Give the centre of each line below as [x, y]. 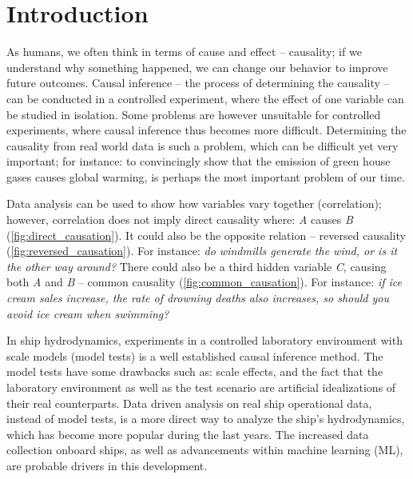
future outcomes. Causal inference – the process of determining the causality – [198, 83]
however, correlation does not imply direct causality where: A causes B [180, 220]
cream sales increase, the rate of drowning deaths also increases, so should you [198, 298]
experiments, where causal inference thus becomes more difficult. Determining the [206, 130]
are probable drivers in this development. [107, 465]
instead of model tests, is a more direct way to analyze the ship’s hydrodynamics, [206, 419]
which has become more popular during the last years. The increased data [188, 434]
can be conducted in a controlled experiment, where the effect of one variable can [205, 98]
